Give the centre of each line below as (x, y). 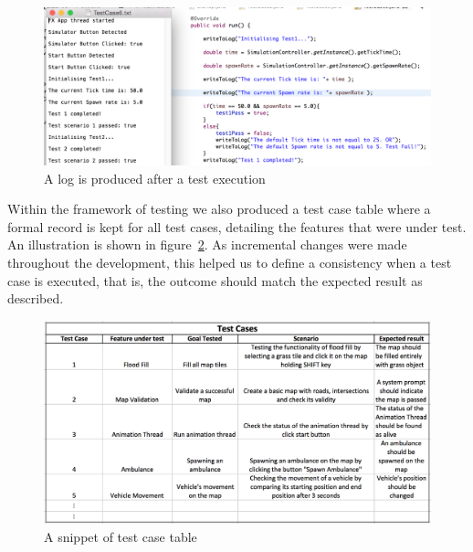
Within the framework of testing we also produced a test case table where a (219, 209)
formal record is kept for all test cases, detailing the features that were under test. (237, 226)
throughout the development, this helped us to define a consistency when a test (230, 263)
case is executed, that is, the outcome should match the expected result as (215, 280)
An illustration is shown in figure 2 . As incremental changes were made (207, 244)
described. (36, 298)
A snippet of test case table (121, 536)
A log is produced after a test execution (155, 178)
